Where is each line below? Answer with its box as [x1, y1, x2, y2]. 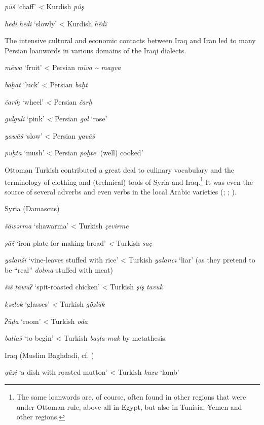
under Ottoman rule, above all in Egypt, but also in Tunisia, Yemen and [16, 401, 242, 412]
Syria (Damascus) [5, 203, 60, 214]
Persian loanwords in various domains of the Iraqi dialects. [5, 45, 186, 55]
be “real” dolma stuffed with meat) [5, 264, 113, 275]
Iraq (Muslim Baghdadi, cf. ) [5, 349, 94, 360]
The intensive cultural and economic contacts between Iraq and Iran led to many [5, 35, 256, 46]
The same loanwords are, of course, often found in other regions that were [16, 391, 246, 402]
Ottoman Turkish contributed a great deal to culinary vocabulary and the [5, 164, 234, 175]
